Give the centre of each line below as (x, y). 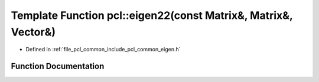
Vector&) (33, 32)
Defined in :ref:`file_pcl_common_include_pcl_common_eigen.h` (103, 50)
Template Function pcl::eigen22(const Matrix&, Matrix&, (152, 15)
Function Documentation (58, 66)
